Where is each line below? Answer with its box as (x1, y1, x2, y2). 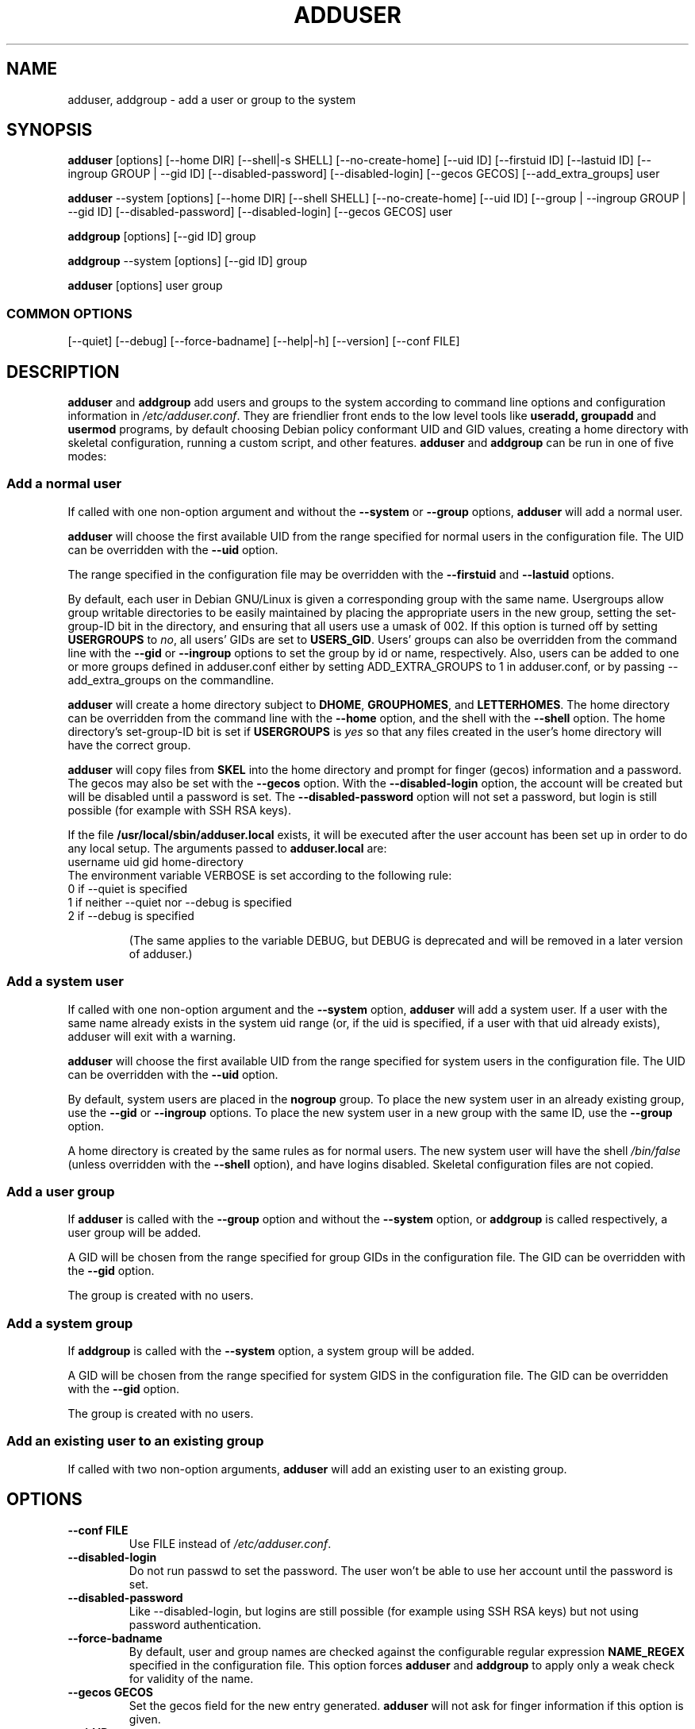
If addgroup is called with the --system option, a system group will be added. (67, 1344, 475, 1358)
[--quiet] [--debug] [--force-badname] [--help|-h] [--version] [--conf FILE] (67, 334, 460, 348)
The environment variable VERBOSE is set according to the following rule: (67, 868, 452, 882)
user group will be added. (67, 1226, 202, 1240)
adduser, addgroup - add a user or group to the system (67, 92, 356, 106)
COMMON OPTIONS (6, 305, 132, 322)
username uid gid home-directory (67, 854, 244, 868)
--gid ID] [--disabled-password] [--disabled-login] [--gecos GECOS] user (67, 205, 453, 219)
